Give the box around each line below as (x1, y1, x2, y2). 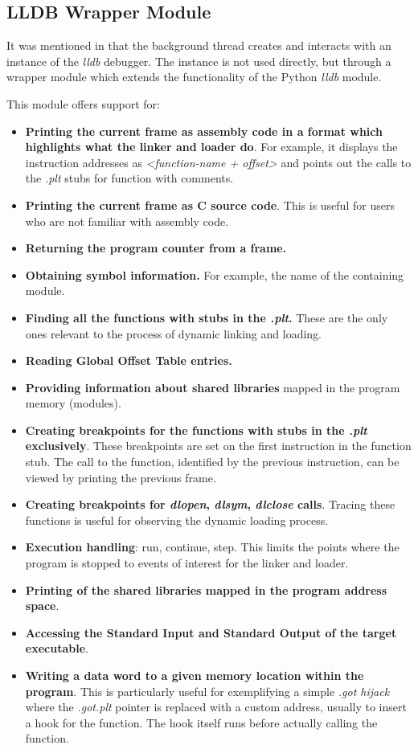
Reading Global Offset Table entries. (25, 352, 232, 369)
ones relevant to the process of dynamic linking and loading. (25, 325, 322, 342)
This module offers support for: (6, 95, 160, 112)
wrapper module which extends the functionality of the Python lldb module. (6, 68, 382, 85)
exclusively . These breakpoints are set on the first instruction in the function (25, 437, 412, 454)
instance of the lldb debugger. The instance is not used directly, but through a (6, 52, 391, 69)
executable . (25, 640, 88, 657)
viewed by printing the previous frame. (25, 469, 216, 485)
